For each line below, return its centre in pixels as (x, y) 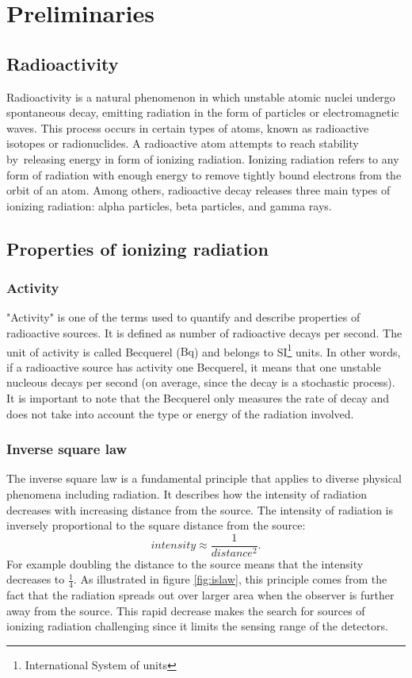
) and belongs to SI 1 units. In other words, (297, 350)
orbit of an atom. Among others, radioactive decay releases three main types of (198, 190)
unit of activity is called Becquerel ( (93, 351)
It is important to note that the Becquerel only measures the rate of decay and (198, 397)
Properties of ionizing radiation (137, 248)
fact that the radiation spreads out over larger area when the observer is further (200, 595)
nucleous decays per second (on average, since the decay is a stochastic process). (201, 382)
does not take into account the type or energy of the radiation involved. (180, 413)
